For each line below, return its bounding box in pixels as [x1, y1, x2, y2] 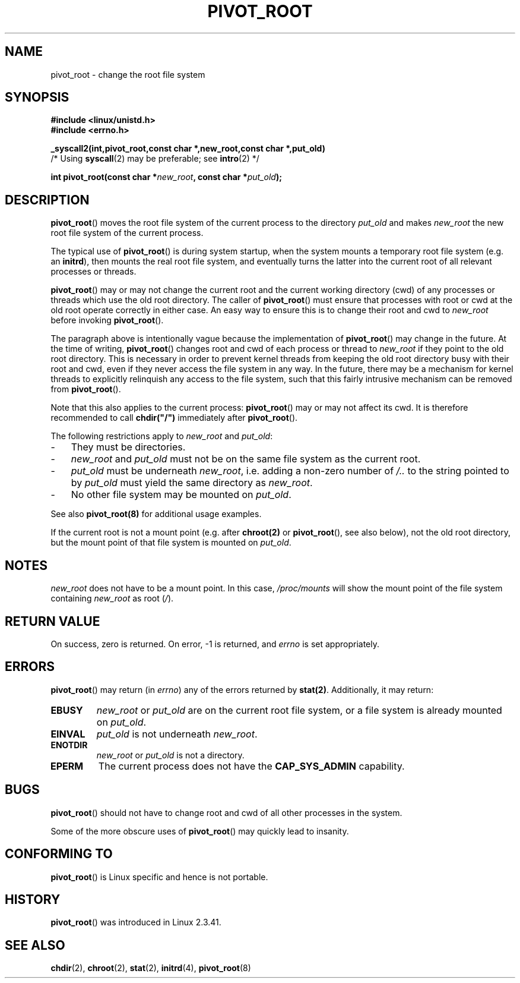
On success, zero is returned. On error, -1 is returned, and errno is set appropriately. [50, 638, 379, 649]
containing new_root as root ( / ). [50, 593, 174, 604]
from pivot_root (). [50, 384, 121, 395]
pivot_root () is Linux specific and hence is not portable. [50, 871, 268, 882]
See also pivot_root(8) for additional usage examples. [50, 509, 262, 519]
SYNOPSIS [5, 90, 69, 105]
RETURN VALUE [5, 613, 100, 629]
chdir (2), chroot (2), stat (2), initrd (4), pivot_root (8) [50, 963, 251, 973]
